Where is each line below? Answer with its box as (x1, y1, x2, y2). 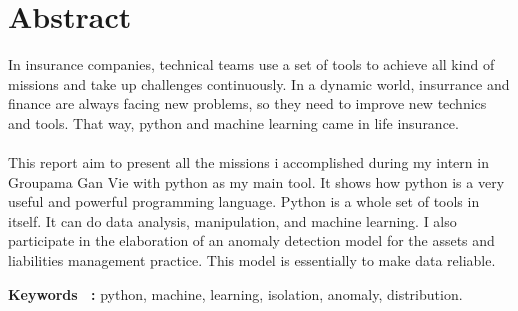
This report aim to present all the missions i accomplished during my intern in (8, 152, 489, 173)
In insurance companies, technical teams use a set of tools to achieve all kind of (8, 54, 495, 75)
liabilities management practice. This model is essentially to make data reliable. (8, 250, 496, 271)
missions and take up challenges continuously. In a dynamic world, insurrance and (8, 73, 510, 94)
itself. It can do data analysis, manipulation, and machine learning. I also (8, 210, 457, 231)
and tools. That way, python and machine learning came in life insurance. (8, 112, 459, 133)
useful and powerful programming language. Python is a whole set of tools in (8, 191, 480, 212)
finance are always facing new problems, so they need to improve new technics (8, 93, 487, 114)
